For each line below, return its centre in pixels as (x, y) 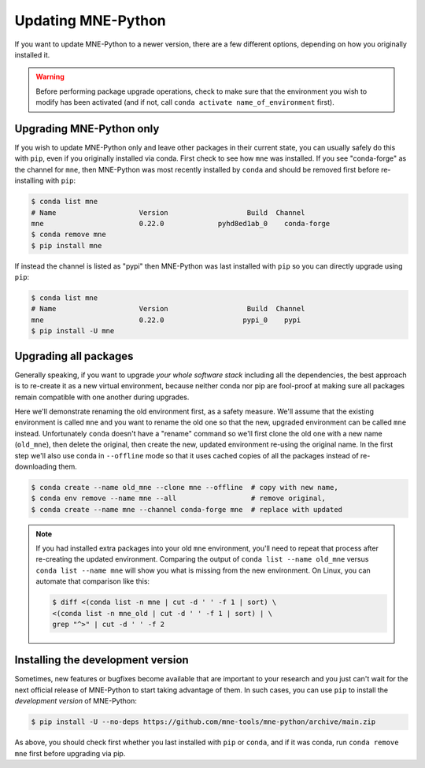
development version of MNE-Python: (76, 701)
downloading (36, 466)
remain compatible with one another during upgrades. (102, 397)
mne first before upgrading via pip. (70, 753)
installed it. (32, 54)
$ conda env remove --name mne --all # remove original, (179, 499)
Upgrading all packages (74, 356)
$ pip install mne (67, 245)
